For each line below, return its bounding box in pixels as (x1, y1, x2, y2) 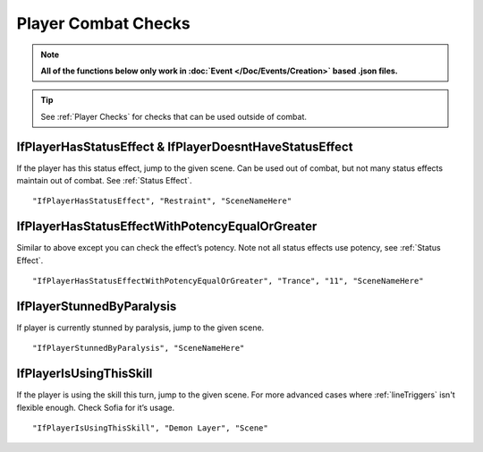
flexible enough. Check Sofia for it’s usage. (16, 402, 175, 413)
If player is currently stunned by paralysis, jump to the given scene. (16, 322, 265, 333)
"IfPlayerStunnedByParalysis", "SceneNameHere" (32, 343, 245, 354)
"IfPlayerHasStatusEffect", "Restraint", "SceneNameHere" (32, 196, 292, 206)
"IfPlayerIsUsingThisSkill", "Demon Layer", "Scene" (32, 423, 268, 433)
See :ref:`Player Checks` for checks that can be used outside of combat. (40, 111, 308, 122)
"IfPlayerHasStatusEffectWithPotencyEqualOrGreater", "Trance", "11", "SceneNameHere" (32, 276, 424, 286)
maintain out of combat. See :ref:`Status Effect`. (16, 175, 192, 186)
